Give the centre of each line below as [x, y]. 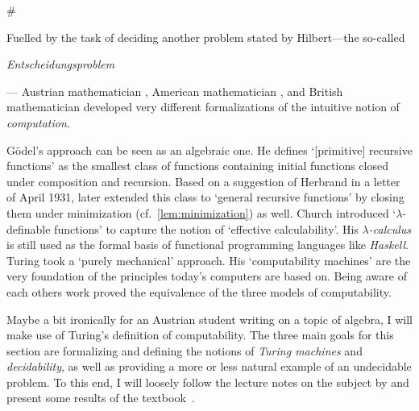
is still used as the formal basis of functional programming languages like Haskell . [207, 245]
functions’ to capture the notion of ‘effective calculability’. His [206, 228]
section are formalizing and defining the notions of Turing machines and [185, 350]
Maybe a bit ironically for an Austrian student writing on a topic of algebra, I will [210, 319]
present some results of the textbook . [101, 398]
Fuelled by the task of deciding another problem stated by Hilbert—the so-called [206, 37]
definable [29, 228]
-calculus [390, 228]
